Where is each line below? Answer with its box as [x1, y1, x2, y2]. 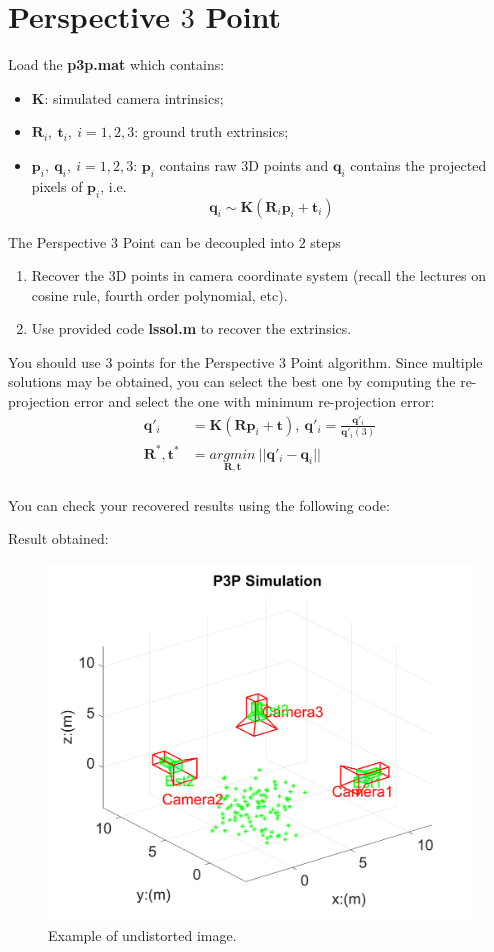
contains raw [159, 154, 237, 175]
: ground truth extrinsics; [134, 121, 289, 142]
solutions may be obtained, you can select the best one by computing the [8, 371, 456, 392]
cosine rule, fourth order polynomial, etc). [31, 284, 288, 305]
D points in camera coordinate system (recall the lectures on [115, 265, 487, 286]
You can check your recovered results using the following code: [8, 494, 390, 515]
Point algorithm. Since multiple [290, 351, 483, 372]
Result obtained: [8, 528, 109, 549]
